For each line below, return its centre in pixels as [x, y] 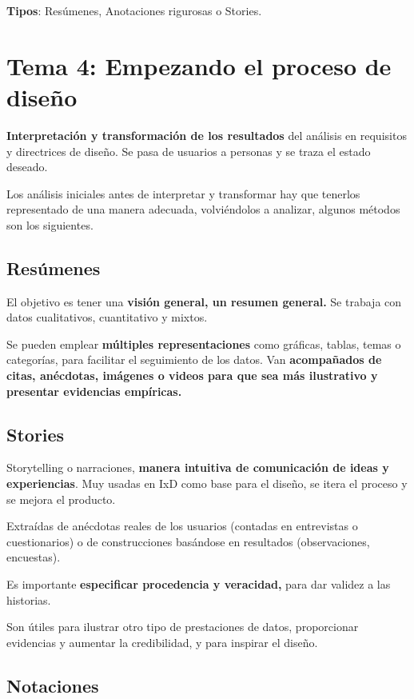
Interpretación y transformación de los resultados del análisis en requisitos [207, 135]
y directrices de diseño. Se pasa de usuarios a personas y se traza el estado [189, 151]
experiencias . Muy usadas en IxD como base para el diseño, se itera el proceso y [207, 483]
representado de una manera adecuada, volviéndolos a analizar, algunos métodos [203, 209]
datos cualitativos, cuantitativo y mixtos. [107, 317]
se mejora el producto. [61, 499]
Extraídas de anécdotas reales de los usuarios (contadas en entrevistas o [182, 526]
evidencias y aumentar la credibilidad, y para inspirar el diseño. [162, 642]
